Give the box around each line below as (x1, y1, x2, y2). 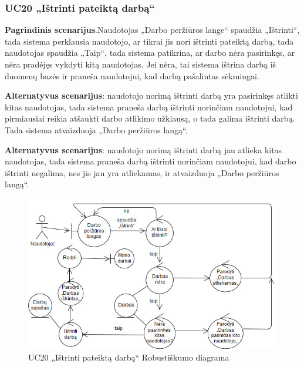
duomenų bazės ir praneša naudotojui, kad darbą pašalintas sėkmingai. (5, 69, 259, 82)
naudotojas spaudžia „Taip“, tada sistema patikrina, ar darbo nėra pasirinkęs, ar (5, 46, 295, 59)
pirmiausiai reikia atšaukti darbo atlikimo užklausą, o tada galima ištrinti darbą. (5, 112, 295, 124)
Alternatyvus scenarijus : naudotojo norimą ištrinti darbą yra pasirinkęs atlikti (5, 89, 298, 102)
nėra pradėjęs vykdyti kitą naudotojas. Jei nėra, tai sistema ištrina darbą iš (5, 58, 276, 70)
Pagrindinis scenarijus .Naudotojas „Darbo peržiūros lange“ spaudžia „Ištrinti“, (5, 23, 300, 36)
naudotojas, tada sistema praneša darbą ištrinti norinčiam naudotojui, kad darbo (5, 155, 296, 167)
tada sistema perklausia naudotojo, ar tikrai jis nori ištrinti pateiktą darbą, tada (5, 35, 294, 47)
